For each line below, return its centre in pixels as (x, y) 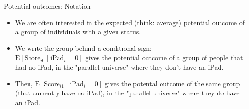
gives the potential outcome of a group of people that (164, 57)
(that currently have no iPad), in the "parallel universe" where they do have (127, 93)
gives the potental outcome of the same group (172, 83)
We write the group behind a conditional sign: (83, 48)
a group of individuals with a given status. (78, 32)
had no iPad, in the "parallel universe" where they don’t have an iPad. (119, 67)
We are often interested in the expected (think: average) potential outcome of (130, 22)
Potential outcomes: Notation (47, 6)
